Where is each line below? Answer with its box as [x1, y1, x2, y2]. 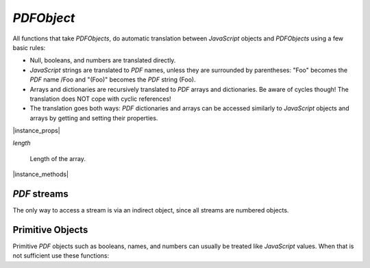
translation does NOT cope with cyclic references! [29, 95, 171, 103]
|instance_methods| [12, 170, 69, 178]
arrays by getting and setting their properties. [29, 114, 158, 122]
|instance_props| [12, 127, 61, 135]
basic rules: [12, 43, 46, 51]
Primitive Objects [12, 223, 88, 236]
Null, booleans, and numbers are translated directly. [29, 56, 176, 64]
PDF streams [12, 188, 69, 200]
